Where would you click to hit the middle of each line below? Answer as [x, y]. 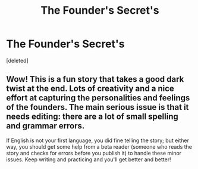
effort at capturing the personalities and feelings [98, 98]
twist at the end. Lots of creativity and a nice [90, 89]
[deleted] [17, 60]
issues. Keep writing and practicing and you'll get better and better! [89, 159]
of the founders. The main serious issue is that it [98, 107]
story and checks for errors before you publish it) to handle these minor [94, 153]
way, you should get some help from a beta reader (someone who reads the [99, 146]
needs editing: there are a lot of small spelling [92, 117]
